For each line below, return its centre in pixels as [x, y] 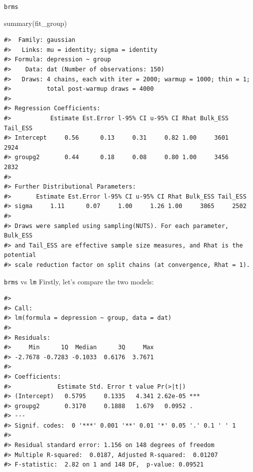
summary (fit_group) [36, 23]
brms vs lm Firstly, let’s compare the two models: [79, 281]
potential [20, 255]
